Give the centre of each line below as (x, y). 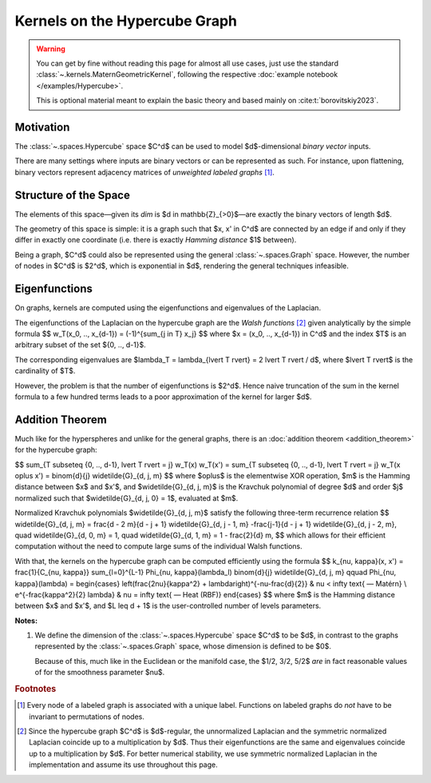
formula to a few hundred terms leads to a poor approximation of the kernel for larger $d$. (163, 397)
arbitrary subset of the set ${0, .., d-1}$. (81, 345)
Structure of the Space (73, 195)
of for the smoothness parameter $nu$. (100, 673)
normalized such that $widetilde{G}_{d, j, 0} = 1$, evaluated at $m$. (127, 498)
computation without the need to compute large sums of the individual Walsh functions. (158, 546)
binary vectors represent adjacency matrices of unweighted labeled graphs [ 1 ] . (145, 172)
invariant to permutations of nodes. (87, 717)
